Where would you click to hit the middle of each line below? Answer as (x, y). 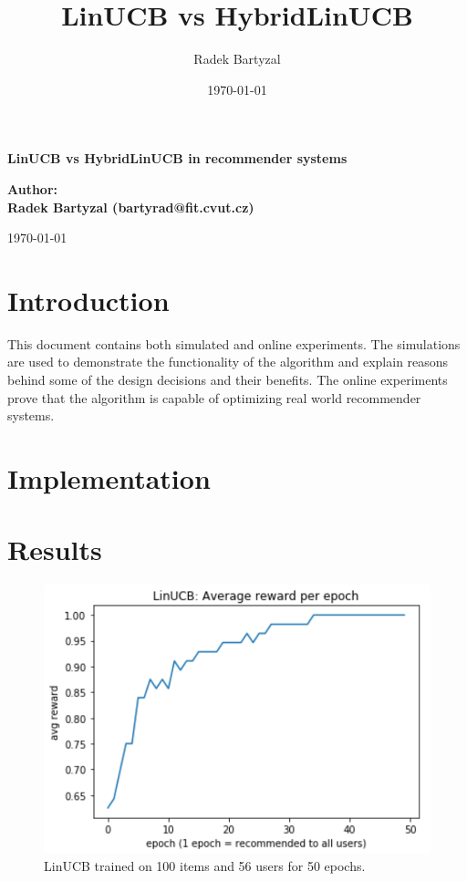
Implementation (109, 477)
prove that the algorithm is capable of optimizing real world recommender (214, 397)
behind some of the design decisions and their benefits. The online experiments (228, 379)
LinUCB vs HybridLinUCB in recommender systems (177, 158)
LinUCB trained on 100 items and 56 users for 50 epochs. (205, 865)
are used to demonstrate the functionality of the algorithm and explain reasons (228, 362)
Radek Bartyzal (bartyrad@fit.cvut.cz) (131, 207)
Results (55, 549)
